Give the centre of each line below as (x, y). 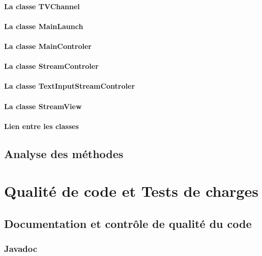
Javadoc (21, 249)
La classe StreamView (43, 106)
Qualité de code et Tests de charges (131, 191)
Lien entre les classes (41, 126)
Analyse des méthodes (64, 153)
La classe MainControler (48, 46)
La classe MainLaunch (44, 26)
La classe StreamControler (51, 66)
